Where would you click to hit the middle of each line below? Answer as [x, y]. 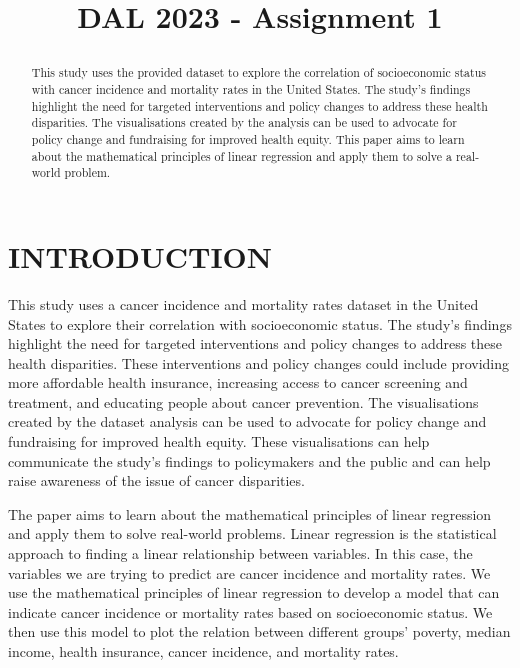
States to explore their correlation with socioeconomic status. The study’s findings [260, 323]
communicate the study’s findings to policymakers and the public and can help [249, 460]
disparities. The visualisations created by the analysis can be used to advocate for [244, 122]
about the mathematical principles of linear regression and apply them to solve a [242, 155]
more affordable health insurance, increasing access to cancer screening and [238, 382]
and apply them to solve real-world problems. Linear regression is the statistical [252, 533]
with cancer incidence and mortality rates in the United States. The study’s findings [251, 89]
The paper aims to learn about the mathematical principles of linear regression [250, 513]
